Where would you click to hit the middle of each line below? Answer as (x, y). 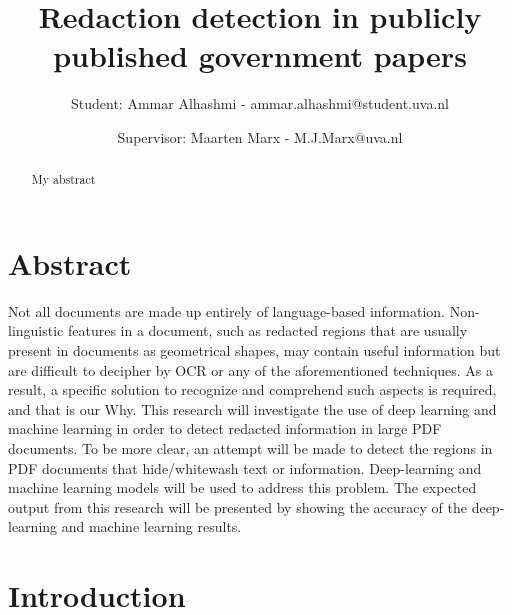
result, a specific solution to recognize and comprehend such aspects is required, (252, 389)
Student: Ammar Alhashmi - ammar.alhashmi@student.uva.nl (260, 103)
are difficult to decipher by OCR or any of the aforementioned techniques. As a (251, 369)
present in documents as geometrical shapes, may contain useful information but (254, 350)
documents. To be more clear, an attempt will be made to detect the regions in (250, 448)
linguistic (36, 330)
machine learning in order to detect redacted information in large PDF (225, 428)
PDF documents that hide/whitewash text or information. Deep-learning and (245, 467)
